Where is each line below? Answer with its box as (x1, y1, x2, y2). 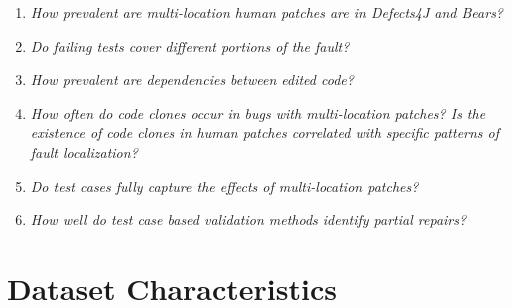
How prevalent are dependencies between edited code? (30, 69, 354, 90)
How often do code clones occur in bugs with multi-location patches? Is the (30, 102, 486, 123)
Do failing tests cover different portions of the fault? (30, 35, 350, 56)
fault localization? (30, 141, 138, 162)
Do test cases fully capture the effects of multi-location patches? (30, 175, 419, 196)
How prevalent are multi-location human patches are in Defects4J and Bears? (30, 2, 504, 22)
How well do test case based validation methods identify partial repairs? (30, 209, 467, 230)
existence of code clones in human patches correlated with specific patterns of (30, 122, 500, 143)
